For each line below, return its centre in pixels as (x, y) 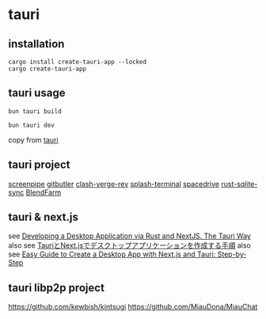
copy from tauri (33, 139)
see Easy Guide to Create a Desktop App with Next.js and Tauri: (112, 254)
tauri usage (37, 93)
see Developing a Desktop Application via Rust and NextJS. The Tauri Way (130, 236)
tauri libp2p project (57, 288)
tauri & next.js (44, 217)
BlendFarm (44, 192)
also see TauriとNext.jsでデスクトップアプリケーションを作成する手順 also (129, 245)
